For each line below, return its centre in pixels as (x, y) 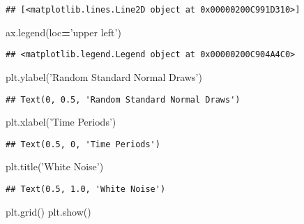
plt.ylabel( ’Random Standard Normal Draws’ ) (104, 76)
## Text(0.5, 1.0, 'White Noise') (86, 189)
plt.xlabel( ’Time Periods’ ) (61, 122)
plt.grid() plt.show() (48, 211)
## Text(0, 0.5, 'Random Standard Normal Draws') (123, 99)
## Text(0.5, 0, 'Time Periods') (83, 144)
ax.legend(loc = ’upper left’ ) (63, 32)
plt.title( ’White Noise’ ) (55, 166)
